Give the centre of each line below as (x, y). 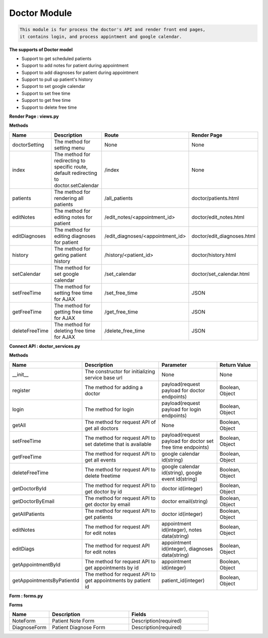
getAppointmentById (36, 564)
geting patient (70, 255)
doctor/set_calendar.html (221, 274)
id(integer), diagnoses (187, 549)
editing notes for (73, 217)
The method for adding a (114, 387)
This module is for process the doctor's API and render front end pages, (113, 30)
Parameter (174, 365)
